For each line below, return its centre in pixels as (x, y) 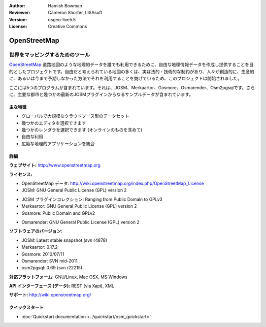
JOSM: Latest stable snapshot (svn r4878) (65, 240)
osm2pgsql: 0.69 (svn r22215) (52, 268)
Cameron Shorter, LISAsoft (75, 13)
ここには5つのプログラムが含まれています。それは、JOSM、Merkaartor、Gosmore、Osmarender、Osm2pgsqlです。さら (132, 87)
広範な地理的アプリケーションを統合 (58, 143)
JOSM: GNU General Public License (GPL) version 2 (74, 190)
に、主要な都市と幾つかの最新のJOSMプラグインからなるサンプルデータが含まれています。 (101, 94)
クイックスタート (26, 307)
